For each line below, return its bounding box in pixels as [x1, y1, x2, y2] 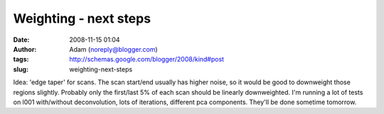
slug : [13, 64, 28, 74]
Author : [13, 45, 37, 53]
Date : [13, 35, 30, 44]
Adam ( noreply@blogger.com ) [69, 45, 158, 53]
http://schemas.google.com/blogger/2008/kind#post [69, 55, 224, 64]
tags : [13, 55, 29, 64]
